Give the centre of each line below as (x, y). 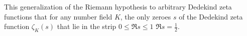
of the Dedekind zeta (211, 16)
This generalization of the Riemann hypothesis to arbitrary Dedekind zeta (118, 6)
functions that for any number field (58, 16)
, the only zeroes (146, 16)
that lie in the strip (87, 26)
